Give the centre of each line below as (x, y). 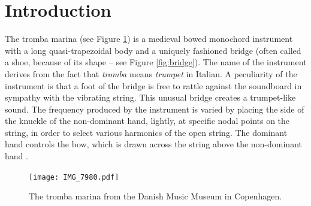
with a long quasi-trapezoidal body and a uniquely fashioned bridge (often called (153, 50)
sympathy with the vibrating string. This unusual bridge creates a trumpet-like (150, 97)
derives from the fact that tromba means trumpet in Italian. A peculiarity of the (151, 73)
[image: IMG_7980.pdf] (74, 177)
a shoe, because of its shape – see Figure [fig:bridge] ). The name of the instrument (156, 62)
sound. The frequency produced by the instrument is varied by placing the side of (155, 109)
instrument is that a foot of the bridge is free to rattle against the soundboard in (153, 85)
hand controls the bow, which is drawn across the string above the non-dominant (153, 144)
